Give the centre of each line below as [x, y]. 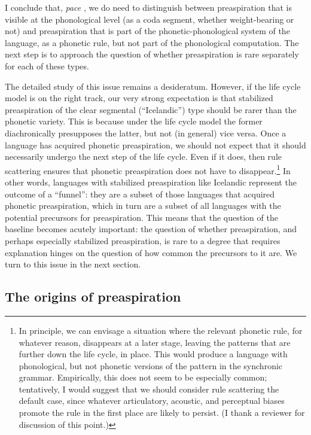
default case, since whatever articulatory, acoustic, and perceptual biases [152, 401]
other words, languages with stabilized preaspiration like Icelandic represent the [151, 182]
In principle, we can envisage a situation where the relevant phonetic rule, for [161, 330]
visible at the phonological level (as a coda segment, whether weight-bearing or [150, 19]
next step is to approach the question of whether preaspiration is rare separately [152, 54]
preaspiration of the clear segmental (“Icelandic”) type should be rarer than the [151, 109]
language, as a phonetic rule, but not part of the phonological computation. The [152, 42]
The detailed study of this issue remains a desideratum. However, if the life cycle [153, 86]
